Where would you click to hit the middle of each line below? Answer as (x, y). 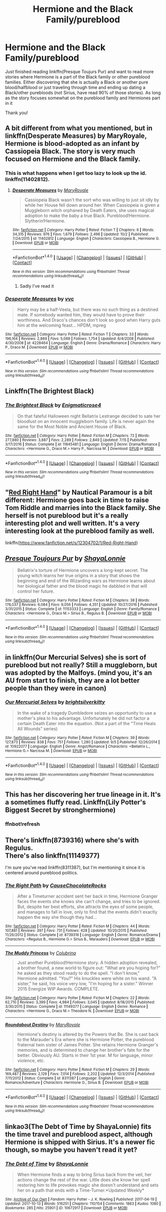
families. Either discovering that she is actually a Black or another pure (77, 82)
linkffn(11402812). (27, 179)
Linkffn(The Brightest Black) (50, 391)
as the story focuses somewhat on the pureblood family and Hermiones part (83, 98)
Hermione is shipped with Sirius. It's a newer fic (80, 1142)
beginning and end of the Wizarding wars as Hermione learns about (86, 581)
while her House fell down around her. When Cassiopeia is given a (92, 205)
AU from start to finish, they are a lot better (72, 680)
